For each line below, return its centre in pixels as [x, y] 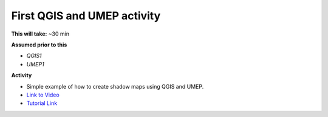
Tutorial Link [42, 103]
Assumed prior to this [39, 45]
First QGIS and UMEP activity [86, 16]
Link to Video [43, 95]
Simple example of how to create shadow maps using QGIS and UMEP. [115, 86]
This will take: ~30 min [40, 34]
